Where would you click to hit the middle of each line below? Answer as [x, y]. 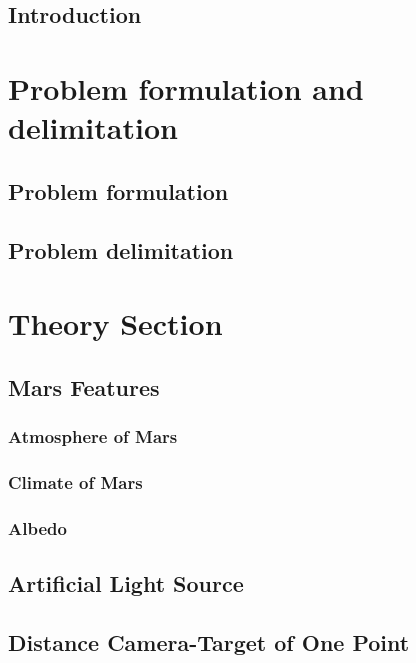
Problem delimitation [121, 249]
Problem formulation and [186, 87]
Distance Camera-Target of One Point [209, 641]
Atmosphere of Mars [93, 435]
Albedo [37, 527]
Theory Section [115, 323]
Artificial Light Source [126, 582]
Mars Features [84, 386]
